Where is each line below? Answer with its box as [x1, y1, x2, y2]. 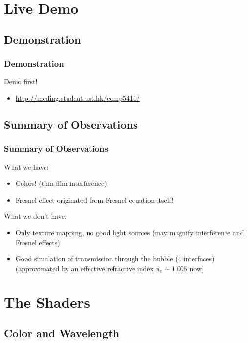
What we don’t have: [4, 211, 67, 221]
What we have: [4, 161, 49, 172]
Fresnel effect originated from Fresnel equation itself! [15, 194, 174, 205]
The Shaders [4, 292, 90, 312]
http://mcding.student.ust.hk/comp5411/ [15, 92, 140, 103]
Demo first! [4, 76, 38, 87]
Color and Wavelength [4, 325, 120, 341]
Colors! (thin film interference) [15, 178, 107, 188]
